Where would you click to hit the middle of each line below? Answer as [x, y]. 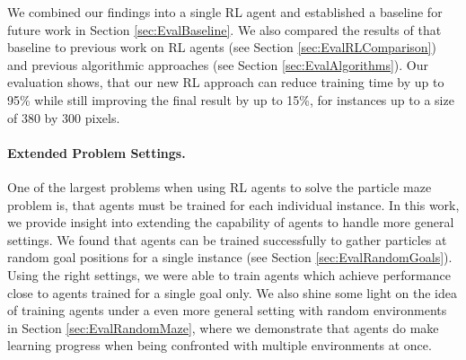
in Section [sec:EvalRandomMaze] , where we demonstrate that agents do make [223, 327]
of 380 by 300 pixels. [64, 117]
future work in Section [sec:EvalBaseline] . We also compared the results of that [224, 29]
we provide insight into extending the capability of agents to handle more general [231, 222]
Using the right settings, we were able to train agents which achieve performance [229, 274]
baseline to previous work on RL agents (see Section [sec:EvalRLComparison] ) [222, 47]
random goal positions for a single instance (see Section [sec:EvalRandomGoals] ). [230, 257]
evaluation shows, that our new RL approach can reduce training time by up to [226, 82]
